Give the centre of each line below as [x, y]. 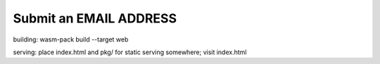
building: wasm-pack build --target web [71, 39]
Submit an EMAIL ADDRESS [95, 18]
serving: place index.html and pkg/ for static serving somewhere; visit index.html [130, 52]
